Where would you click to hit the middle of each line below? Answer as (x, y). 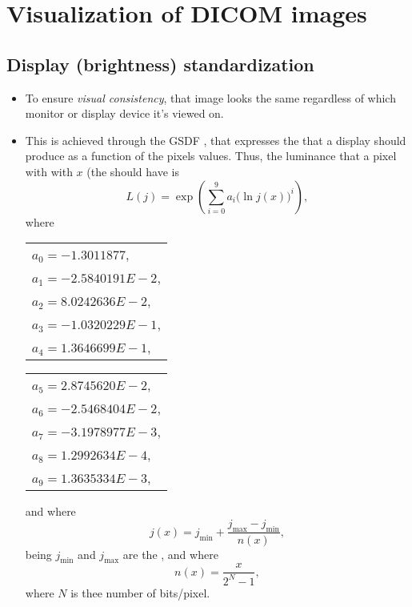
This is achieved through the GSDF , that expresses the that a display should (216, 140)
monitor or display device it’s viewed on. (124, 113)
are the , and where (170, 554)
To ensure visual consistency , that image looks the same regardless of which (210, 97)
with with (49, 171)
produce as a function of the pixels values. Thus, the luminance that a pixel (211, 156)
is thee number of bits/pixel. (140, 592)
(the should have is (133, 171)
